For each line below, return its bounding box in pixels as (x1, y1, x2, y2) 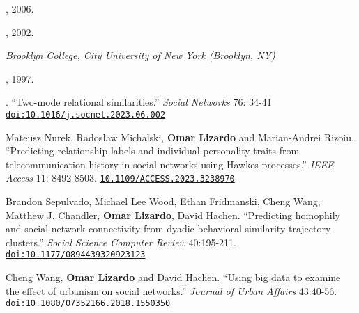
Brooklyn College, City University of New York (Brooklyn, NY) (6, 48, 275, 63)
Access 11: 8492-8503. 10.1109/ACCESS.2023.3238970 (6, 170, 235, 185)
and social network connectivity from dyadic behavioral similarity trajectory (6, 221, 331, 236)
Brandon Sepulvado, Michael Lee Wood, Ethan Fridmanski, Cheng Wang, (6, 194, 321, 209)
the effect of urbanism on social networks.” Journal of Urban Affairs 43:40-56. (6, 283, 337, 298)
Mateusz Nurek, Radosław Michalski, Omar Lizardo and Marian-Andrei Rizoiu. (6, 129, 354, 144)
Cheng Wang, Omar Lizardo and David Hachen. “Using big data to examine (6, 270, 341, 284)
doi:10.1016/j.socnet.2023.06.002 (6, 109, 166, 120)
